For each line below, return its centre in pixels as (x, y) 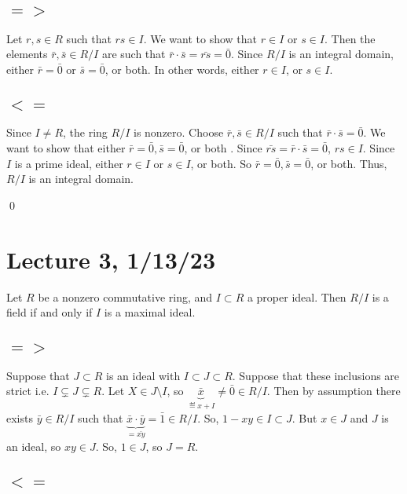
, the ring (85, 132)
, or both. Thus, (349, 163)
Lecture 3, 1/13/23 (111, 259)
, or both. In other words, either (182, 69)
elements (27, 54)
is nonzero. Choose (179, 132)
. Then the (350, 38)
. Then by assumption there (334, 391)
